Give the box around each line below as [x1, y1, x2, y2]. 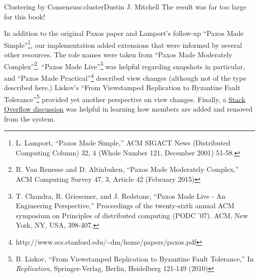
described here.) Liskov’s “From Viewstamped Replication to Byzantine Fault [4, 82, 241, 93]
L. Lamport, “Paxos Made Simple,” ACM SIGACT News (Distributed [15, 138, 231, 148]
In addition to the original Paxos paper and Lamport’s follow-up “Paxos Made [4, 28, 244, 38]
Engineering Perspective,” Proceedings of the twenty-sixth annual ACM [15, 200, 235, 211]
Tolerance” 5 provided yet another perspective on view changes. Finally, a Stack [4, 92, 246, 104]
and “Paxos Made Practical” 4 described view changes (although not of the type [4, 71, 247, 83]
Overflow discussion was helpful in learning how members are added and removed [4, 103, 253, 114]
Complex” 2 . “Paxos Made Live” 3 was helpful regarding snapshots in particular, [4, 59, 245, 71]
